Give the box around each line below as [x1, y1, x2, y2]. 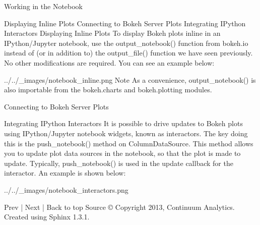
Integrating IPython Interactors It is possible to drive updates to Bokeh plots [4, 118, 243, 129]
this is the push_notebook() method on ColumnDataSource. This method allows [4, 138, 253, 148]
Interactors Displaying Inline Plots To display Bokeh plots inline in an [4, 28, 221, 38]
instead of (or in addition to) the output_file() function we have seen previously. [4, 47, 253, 58]
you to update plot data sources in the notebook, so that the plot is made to [4, 148, 241, 158]
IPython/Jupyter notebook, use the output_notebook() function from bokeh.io [4, 37, 248, 48]
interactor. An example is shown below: [4, 167, 126, 178]
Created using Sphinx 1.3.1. [4, 211, 90, 222]
